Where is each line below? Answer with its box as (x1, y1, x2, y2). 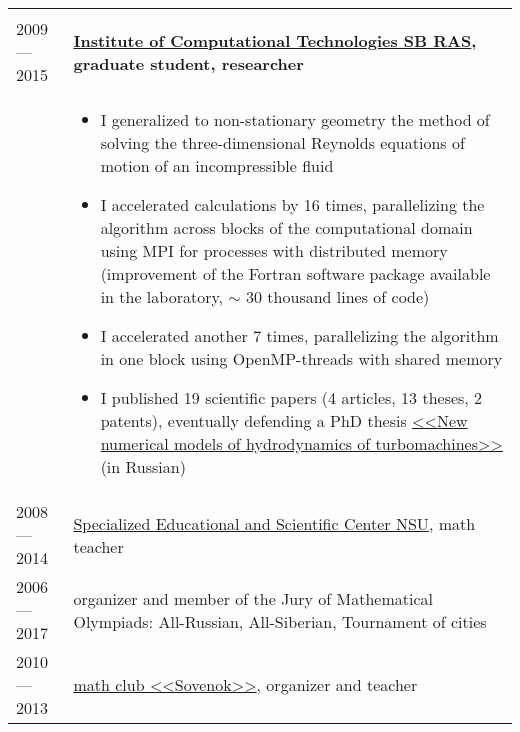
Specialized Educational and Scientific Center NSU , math (73, 511, 476, 535)
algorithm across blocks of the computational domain (100, 216, 473, 239)
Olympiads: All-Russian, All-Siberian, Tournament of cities (73, 609, 487, 633)
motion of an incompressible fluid (100, 154, 334, 177)
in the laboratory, (100, 285, 223, 308)
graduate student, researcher (73, 51, 304, 75)
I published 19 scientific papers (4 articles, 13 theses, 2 (100, 386, 483, 409)
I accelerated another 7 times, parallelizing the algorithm (100, 324, 499, 347)
